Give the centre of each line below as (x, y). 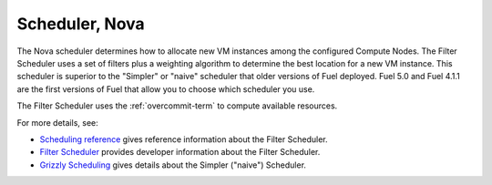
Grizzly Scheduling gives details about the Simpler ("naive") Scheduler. (173, 165)
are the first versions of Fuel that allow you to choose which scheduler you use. (166, 89)
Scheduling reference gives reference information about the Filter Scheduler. (184, 139)
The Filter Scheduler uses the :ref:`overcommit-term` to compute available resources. (177, 106)
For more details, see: (58, 122)
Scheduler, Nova (81, 24)
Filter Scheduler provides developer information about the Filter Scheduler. (180, 152)
